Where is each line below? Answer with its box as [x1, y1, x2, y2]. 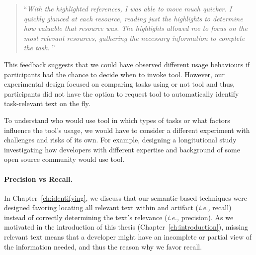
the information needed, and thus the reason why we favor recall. [4, 241, 202, 252]
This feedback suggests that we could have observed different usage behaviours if [4, 59, 250, 69]
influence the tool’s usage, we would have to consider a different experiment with [4, 125, 250, 135]
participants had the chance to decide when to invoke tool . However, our [4, 69, 225, 79]
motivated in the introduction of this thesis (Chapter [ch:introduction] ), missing [4, 222, 248, 232]
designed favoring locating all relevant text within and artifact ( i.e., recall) [4, 202, 232, 213]
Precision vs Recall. [4, 173, 73, 184]
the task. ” [23, 42, 55, 53]
